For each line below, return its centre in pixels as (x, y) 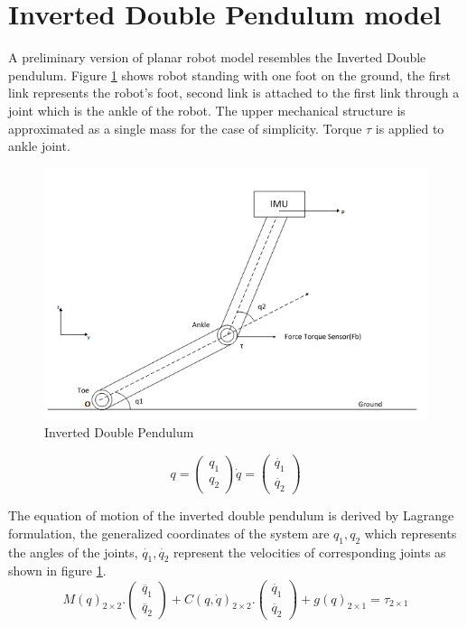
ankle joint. (39, 146)
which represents (411, 533)
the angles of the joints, (73, 552)
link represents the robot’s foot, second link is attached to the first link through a (234, 93)
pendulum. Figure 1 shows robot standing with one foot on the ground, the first (229, 75)
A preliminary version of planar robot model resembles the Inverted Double (217, 57)
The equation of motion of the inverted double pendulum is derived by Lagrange (231, 515)
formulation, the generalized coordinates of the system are (169, 533)
